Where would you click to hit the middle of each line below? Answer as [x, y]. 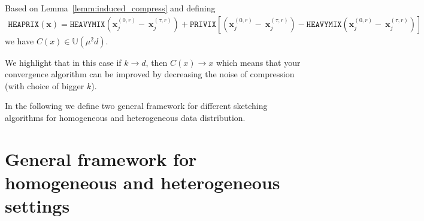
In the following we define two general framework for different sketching [136, 106]
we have [19, 40]
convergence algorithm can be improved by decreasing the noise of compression [150, 74]
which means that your [258, 62]
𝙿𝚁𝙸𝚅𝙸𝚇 [203, 24]
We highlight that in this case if [63, 62]
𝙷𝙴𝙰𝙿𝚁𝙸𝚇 [24, 24]
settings [37, 206]
